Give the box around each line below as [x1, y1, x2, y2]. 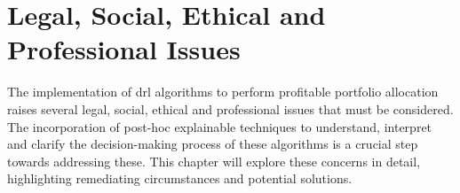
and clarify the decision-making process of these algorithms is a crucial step [7, 135, 418, 153]
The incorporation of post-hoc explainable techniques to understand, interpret [7, 117, 432, 135]
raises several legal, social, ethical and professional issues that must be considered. [7, 99, 454, 118]
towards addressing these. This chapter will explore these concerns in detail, [7, 151, 421, 170]
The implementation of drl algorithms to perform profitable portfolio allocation [7, 82, 439, 101]
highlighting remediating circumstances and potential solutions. [7, 169, 353, 188]
